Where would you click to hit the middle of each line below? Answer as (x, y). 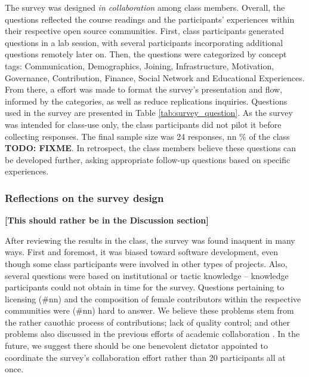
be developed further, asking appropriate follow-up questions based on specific (148, 159)
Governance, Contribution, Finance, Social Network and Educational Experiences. (155, 77)
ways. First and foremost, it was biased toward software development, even (142, 252)
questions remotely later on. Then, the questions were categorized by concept (146, 54)
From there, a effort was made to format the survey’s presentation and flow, (144, 89)
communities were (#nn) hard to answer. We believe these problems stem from (149, 310)
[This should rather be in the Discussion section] (107, 220)
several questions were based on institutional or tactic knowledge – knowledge (147, 275)
